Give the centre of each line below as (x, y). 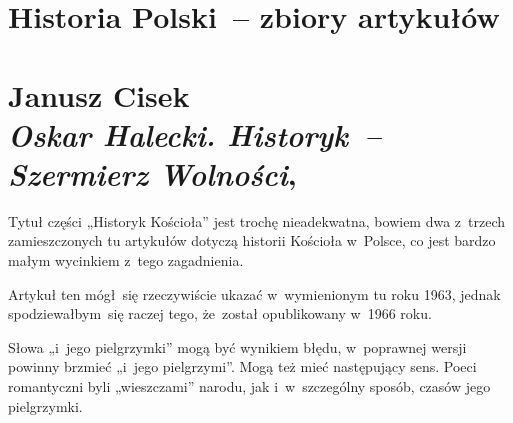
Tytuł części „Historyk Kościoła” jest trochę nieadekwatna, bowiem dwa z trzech (257, 220)
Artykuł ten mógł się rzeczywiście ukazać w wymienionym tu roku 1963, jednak (254, 293)
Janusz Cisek (99, 94)
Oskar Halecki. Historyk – (194, 134)
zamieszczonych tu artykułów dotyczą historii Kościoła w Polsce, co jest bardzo (252, 240)
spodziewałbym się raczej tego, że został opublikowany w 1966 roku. (220, 313)
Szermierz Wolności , (152, 173)
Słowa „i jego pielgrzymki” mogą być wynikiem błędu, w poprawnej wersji (237, 346)
